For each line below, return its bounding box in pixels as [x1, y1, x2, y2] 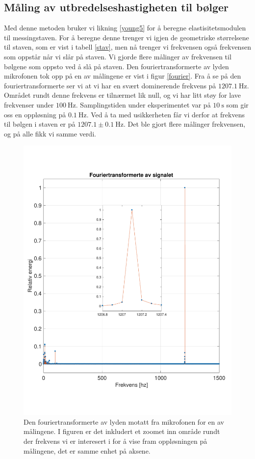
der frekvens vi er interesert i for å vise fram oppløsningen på [24, 436, 207, 446]
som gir [226, 99, 249, 109]
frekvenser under [4, 99, 54, 109]
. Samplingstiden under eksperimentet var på [76, 99, 211, 109]
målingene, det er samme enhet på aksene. [24, 445, 151, 456]
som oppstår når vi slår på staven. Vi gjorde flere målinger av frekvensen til [4, 51, 231, 61]
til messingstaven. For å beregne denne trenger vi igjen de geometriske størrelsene [4, 32, 249, 42]
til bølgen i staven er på [4, 119, 76, 129]
